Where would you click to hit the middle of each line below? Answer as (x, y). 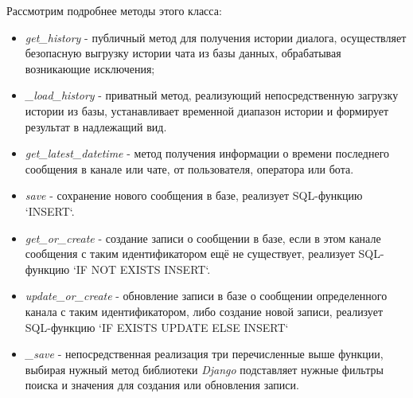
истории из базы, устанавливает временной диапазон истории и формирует (207, 110)
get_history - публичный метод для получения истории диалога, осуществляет (216, 37)
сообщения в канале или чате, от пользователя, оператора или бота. (189, 168)
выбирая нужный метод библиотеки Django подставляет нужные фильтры (204, 369)
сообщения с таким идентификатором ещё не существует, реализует (190, 254)
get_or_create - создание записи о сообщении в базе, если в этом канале (203, 238)
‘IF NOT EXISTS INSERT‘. (142, 269)
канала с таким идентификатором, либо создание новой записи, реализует (204, 311)
